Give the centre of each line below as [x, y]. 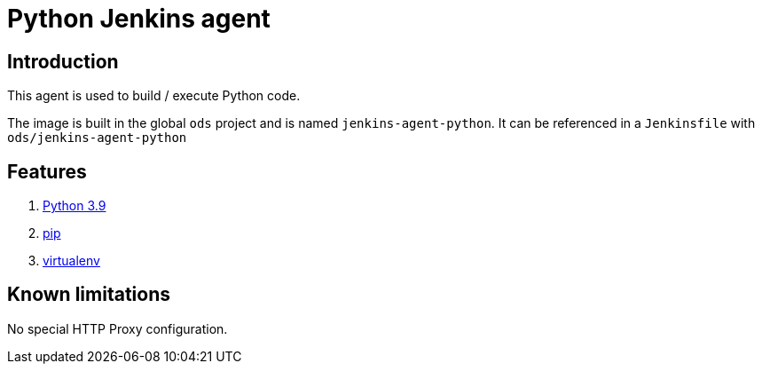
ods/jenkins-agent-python [97, 138]
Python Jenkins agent [139, 19]
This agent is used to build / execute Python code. [154, 96]
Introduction [63, 61]
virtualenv [71, 261]
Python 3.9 [75, 206]
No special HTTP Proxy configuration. [118, 328]
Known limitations [89, 295]
